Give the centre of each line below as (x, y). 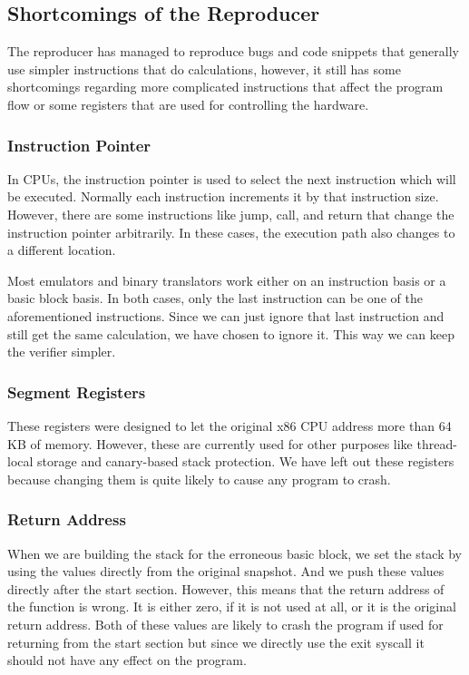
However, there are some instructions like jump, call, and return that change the (231, 214)
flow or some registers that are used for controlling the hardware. (188, 104)
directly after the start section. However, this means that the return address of (226, 588)
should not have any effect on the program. (127, 660)
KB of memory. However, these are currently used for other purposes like (210, 443)
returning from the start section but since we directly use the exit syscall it (216, 642)
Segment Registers (77, 391)
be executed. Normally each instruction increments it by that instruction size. (223, 196)
